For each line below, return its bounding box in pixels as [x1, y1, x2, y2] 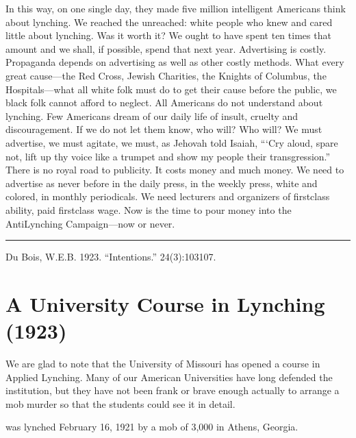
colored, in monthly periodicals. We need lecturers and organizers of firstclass [5, 189, 330, 204]
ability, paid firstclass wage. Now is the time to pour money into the [5, 202, 292, 217]
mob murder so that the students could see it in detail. [5, 396, 236, 411]
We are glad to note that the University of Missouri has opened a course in [5, 356, 320, 370]
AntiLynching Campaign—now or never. [5, 216, 175, 230]
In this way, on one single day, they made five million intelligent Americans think [5, 1, 346, 15]
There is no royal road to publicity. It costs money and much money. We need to [5, 162, 344, 177]
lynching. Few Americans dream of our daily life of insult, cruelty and [5, 108, 298, 123]
